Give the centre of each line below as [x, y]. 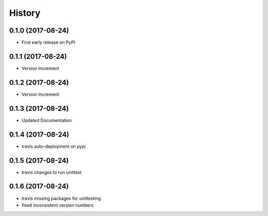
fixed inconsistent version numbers [58, 205]
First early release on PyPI [48, 43]
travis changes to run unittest [52, 172]
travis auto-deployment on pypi [54, 146]
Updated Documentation [47, 120]
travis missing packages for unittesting [61, 198]
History [25, 13]
